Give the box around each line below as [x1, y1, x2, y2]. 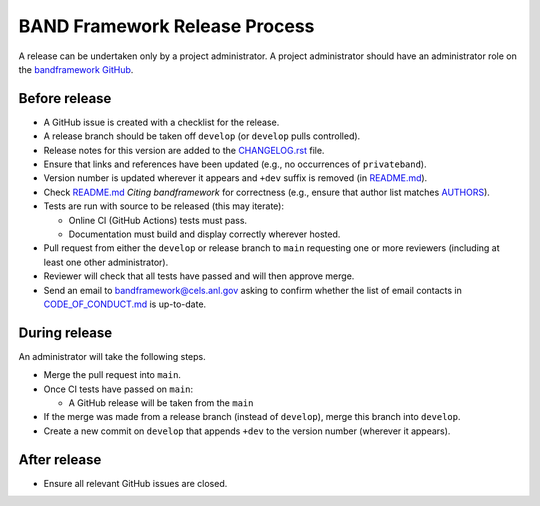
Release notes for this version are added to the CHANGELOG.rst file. [43, 144, 325, 156]
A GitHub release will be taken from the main [68, 397, 254, 409]
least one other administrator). [43, 256, 169, 268]
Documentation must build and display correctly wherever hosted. [68, 228, 341, 240]
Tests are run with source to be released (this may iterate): [43, 200, 285, 212]
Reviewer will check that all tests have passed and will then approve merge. [43, 270, 355, 282]
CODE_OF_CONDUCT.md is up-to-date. [43, 298, 207, 310]
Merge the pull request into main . [43, 369, 182, 381]
